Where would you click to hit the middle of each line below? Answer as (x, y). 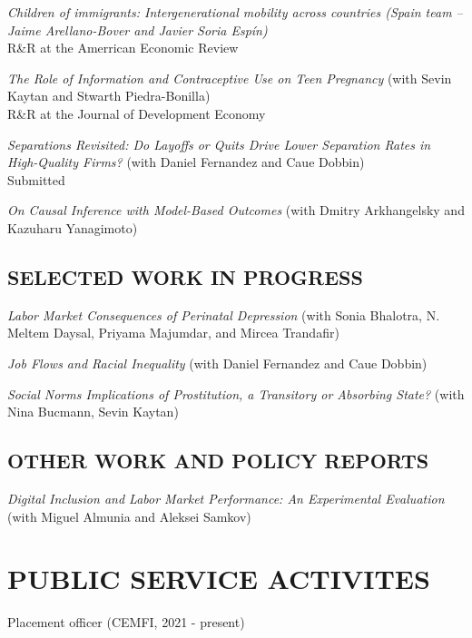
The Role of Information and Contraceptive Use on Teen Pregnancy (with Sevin (230, 78)
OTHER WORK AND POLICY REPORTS (218, 461)
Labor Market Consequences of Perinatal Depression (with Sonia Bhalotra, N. (224, 314)
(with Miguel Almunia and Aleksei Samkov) (129, 516)
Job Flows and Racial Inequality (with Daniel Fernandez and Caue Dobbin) (217, 363)
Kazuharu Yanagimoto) (73, 227)
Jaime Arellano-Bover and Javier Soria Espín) (138, 29)
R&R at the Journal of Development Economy (137, 113)
